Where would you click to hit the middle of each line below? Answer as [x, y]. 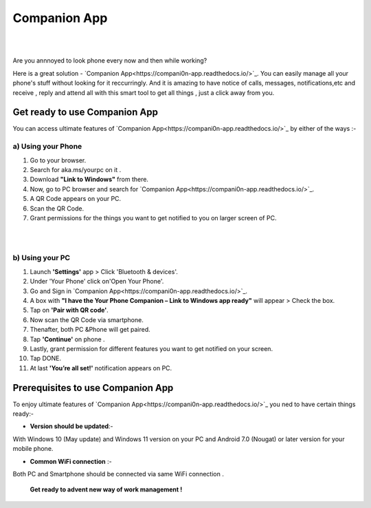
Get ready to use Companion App [85, 113]
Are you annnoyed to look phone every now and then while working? [110, 61]
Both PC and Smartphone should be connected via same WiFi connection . [119, 474]
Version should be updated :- [71, 426]
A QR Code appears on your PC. [76, 199]
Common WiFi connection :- [71, 461]
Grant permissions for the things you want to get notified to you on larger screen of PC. [153, 218]
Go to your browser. [58, 160]
